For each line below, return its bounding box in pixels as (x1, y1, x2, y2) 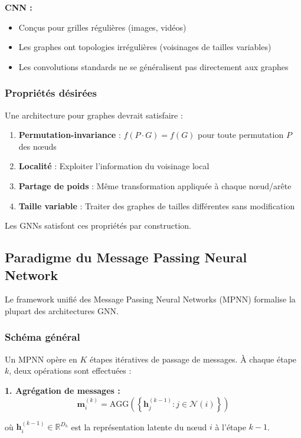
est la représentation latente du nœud (71, 420, 207, 433)
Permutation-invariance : (18, 129, 121, 141)
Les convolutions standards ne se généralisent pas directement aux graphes (18, 60, 289, 73)
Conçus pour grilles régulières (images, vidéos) (18, 21, 187, 33)
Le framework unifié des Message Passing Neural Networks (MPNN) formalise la (5, 293, 296, 305)
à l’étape (215, 420, 246, 433)
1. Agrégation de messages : (5, 384, 120, 396)
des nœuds (18, 140, 57, 152)
